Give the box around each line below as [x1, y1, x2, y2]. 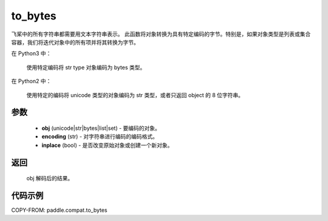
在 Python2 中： [11, 78, 52, 85]
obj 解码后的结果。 [26, 175, 73, 182]
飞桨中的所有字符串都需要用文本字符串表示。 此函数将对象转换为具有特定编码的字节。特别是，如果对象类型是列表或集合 [11, 30, 311, 38]
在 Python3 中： [11, 50, 52, 57]
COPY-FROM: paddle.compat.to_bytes [11, 206, 108, 214]
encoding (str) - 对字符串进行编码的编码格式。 [41, 133, 158, 140]
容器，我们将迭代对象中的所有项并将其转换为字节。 [11, 38, 139, 46]
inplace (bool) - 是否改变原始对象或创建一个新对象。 [41, 141, 173, 149]
